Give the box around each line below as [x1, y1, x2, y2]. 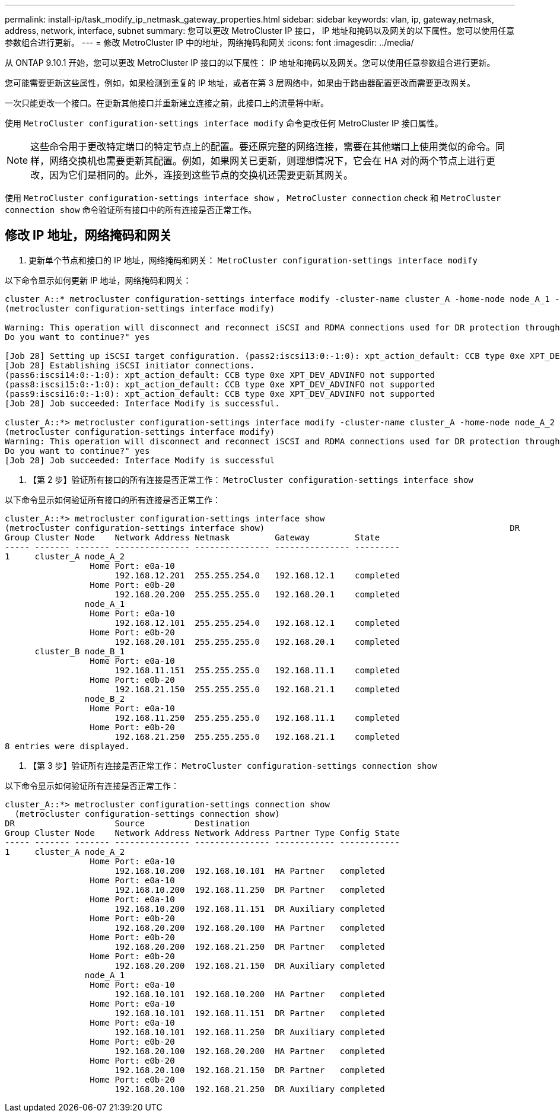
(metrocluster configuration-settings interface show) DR [5, 523, 520, 533]
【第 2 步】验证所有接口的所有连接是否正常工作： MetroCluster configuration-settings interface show [28, 474, 473, 485]
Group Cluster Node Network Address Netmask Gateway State [5, 532, 380, 542]
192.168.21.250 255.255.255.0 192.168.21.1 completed [114, 731, 400, 742]
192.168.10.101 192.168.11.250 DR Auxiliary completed [114, 1027, 385, 1037]
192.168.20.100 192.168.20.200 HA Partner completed [114, 1046, 385, 1056]
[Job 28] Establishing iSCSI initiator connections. [5, 360, 255, 370]
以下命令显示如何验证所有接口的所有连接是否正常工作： [5, 494, 221, 505]
